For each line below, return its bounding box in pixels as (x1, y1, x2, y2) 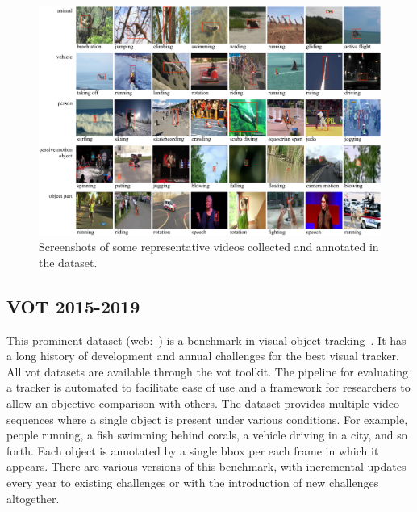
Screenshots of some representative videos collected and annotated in (39, 238, 379, 255)
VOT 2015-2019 (6, 293, 140, 318)
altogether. (6, 489, 60, 506)
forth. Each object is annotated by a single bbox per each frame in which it (6, 442, 379, 459)
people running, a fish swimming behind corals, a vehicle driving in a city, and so (6, 426, 407, 443)
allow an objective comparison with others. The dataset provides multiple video (6, 394, 399, 411)
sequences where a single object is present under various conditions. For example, (6, 410, 408, 427)
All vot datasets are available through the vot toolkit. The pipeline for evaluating (6, 363, 409, 380)
